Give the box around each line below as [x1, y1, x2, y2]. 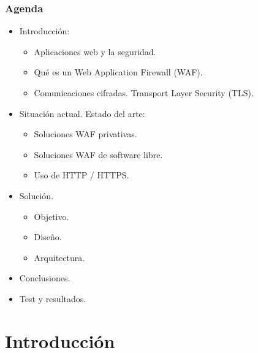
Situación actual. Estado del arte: [19, 107, 145, 120]
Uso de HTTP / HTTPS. [34, 169, 129, 181]
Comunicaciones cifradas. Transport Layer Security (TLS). [34, 86, 254, 99]
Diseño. [34, 230, 62, 243]
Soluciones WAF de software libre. [34, 148, 163, 161]
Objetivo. [34, 210, 69, 222]
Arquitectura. [34, 251, 85, 264]
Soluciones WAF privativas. [34, 127, 137, 140]
